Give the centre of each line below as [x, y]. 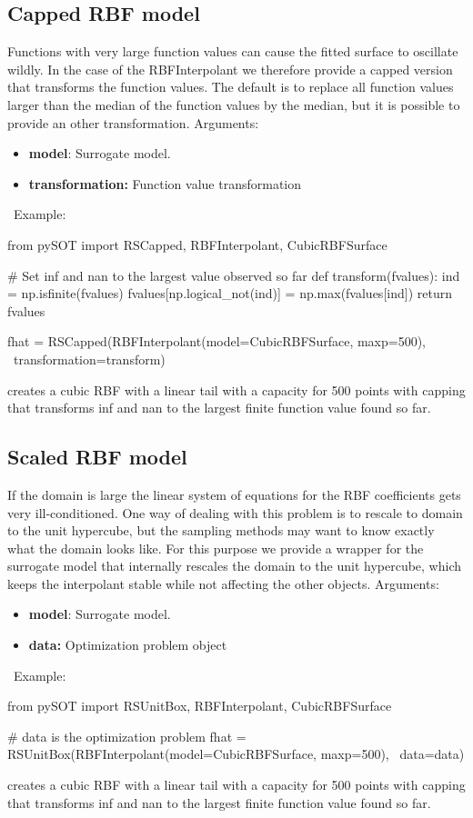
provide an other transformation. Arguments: [133, 122]
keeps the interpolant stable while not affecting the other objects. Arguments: [223, 583]
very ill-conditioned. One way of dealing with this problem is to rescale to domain [235, 512]
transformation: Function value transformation [165, 183]
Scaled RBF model [97, 457]
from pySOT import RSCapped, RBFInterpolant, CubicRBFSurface [197, 244]
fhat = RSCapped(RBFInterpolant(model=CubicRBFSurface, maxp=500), [217, 341]
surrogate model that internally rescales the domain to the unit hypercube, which [234, 566]
